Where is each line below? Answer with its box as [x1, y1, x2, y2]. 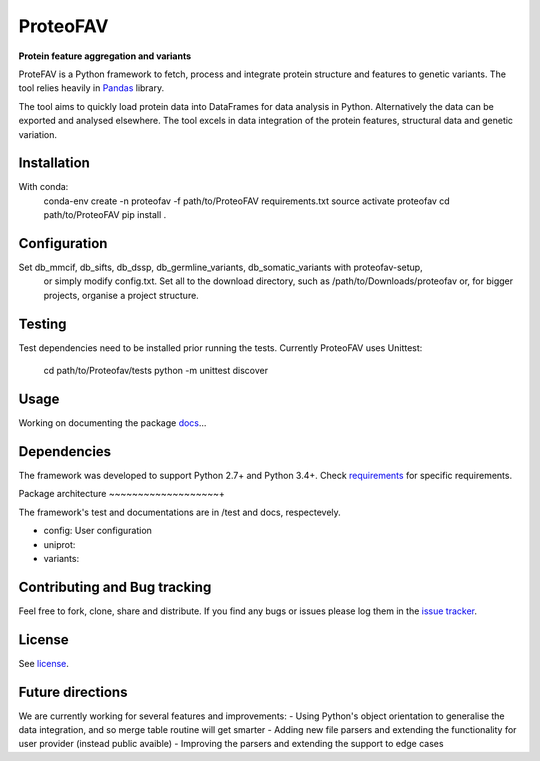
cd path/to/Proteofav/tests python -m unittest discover [43, 365, 269, 377]
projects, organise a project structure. [43, 289, 199, 301]
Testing [18, 315, 67, 332]
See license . [18, 657, 70, 669]
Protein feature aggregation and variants [18, 50, 192, 62]
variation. [18, 128, 57, 140]
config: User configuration [43, 525, 152, 537]
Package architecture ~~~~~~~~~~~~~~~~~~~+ [18, 488, 225, 500]
